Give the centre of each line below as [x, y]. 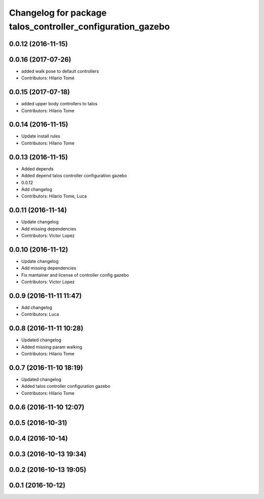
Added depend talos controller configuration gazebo [74, 176]
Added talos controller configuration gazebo [66, 386]
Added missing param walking [52, 347]
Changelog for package [58, 13]
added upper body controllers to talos [59, 104]
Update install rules [41, 136]
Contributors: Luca [40, 314]
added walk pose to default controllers [60, 71]
